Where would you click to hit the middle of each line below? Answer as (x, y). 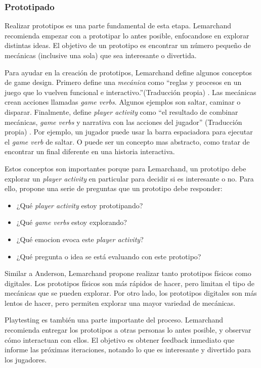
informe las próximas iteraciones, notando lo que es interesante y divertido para (128, 350)
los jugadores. (26, 359)
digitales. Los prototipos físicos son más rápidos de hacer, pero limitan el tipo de (130, 283)
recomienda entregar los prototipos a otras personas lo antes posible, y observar (128, 330)
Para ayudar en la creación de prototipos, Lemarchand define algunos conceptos (128, 72)
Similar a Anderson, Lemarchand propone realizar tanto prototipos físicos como (128, 273)
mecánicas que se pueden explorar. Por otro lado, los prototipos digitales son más (131, 293)
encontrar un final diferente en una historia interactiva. (90, 151)
